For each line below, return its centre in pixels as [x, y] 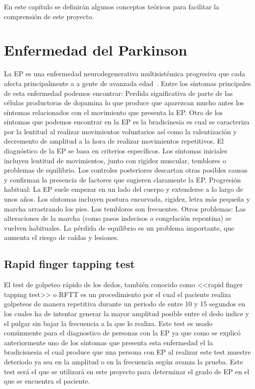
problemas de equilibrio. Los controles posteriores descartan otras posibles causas [126, 170]
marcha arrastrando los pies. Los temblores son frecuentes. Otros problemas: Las [125, 208]
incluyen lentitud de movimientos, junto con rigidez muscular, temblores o [115, 160]
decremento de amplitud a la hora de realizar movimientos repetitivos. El [114, 141]
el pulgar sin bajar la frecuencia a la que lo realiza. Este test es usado [108, 323]
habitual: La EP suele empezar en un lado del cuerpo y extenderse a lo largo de [124, 189]
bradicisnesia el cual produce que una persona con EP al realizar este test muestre [127, 352]
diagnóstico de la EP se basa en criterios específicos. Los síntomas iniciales [116, 151]
